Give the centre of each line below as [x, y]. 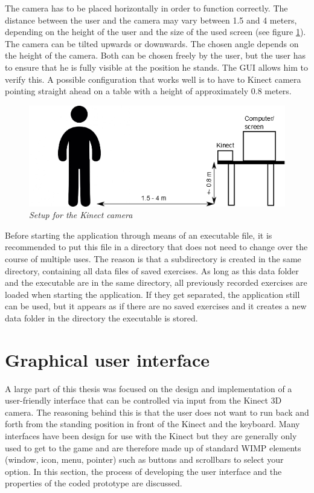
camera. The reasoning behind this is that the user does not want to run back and [157, 412]
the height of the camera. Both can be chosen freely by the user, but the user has [155, 55]
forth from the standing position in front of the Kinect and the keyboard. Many [152, 424]
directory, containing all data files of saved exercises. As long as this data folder [152, 270]
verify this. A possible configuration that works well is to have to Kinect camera [153, 79]
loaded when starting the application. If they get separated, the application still [152, 294]
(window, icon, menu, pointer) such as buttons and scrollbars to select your [144, 459]
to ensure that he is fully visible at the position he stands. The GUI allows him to [156, 67]
